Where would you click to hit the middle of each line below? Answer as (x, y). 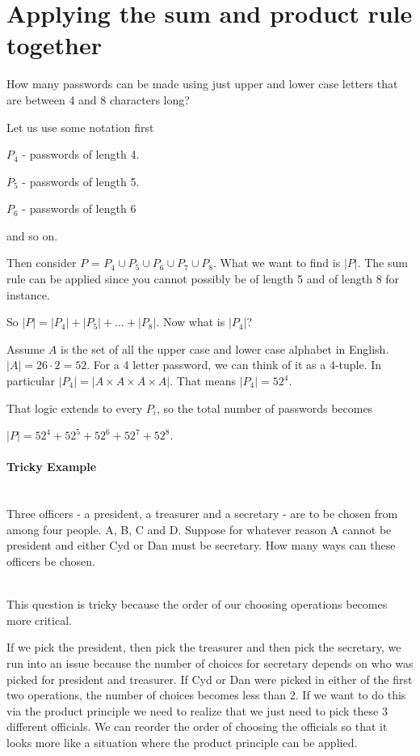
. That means (203, 381)
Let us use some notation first (80, 127)
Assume (26, 348)
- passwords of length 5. (81, 181)
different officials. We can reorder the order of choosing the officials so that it (197, 726)
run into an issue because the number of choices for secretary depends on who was (210, 663)
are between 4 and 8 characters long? (98, 99)
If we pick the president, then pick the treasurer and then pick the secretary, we (204, 647)
